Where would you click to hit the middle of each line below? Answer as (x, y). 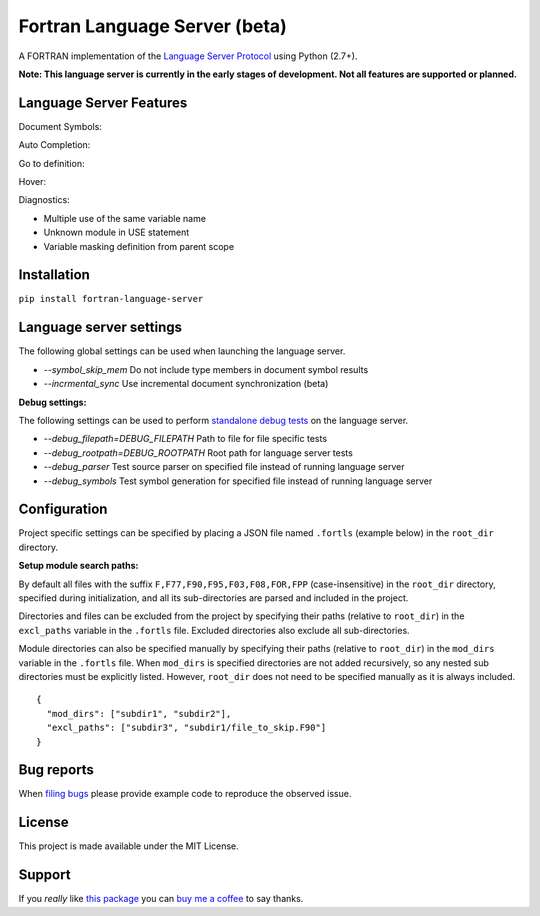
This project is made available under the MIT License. (128, 846)
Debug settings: (52, 402)
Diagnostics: (44, 200)
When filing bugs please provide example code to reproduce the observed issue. (185, 794)
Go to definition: (51, 163)
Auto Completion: (54, 145)
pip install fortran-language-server (111, 299)
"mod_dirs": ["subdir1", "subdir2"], (139, 713)
